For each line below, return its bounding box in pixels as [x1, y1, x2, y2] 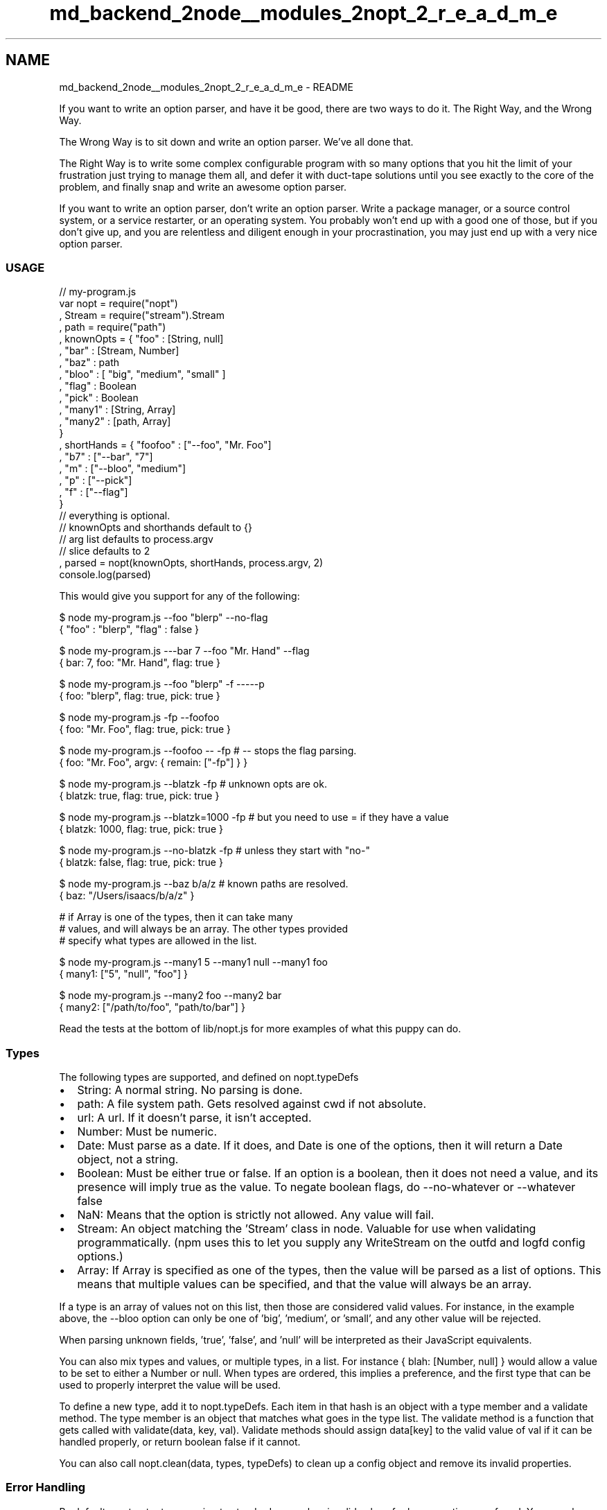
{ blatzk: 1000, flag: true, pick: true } [59, 823, 223, 835]
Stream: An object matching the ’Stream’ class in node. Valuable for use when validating [77, 1222, 536, 1236]
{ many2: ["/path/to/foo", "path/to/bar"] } [59, 1001, 245, 1014]
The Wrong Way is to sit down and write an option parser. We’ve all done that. [59, 135, 414, 148]
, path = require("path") [59, 321, 166, 333]
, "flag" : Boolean [59, 380, 137, 392]
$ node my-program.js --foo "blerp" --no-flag [59, 611, 268, 624]
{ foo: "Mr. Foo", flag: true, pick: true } [59, 723, 231, 736]
